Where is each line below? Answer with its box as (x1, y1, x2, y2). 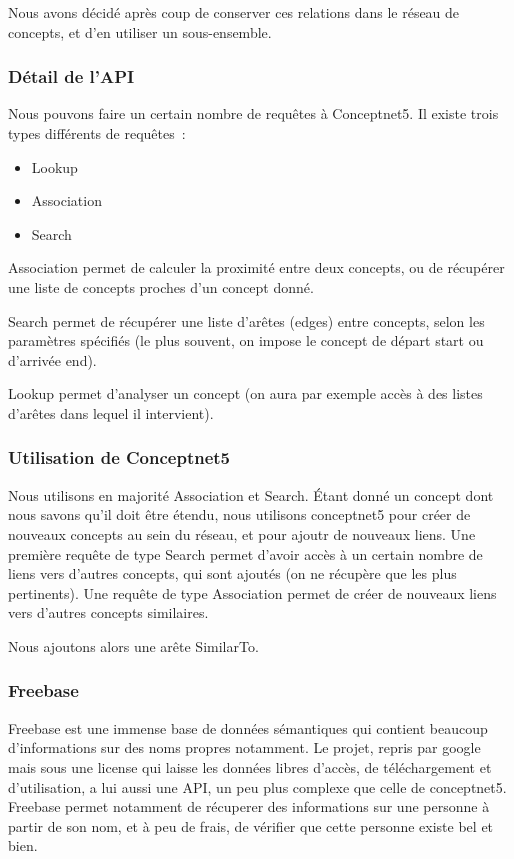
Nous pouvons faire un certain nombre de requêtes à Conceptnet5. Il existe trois (8, 103, 499, 124)
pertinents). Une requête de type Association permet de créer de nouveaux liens (8, 582, 497, 603)
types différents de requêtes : (8, 123, 186, 143)
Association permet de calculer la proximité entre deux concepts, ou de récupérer (8, 257, 505, 278)
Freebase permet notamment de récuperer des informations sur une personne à (8, 796, 490, 817)
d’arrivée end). (8, 349, 97, 370)
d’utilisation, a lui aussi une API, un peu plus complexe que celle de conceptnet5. (8, 776, 507, 797)
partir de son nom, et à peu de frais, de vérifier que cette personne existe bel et (8, 815, 494, 836)
